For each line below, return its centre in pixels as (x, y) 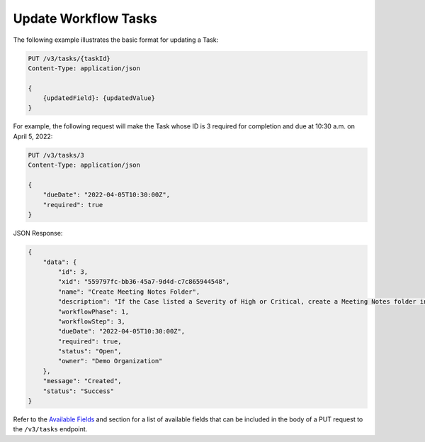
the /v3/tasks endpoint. (50, 429)
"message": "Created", (82, 381)
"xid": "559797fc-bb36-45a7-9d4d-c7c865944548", (144, 282)
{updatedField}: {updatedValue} (99, 98)
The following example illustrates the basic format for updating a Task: (116, 40)
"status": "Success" (79, 391)
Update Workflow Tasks (85, 18)
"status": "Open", (90, 352)
